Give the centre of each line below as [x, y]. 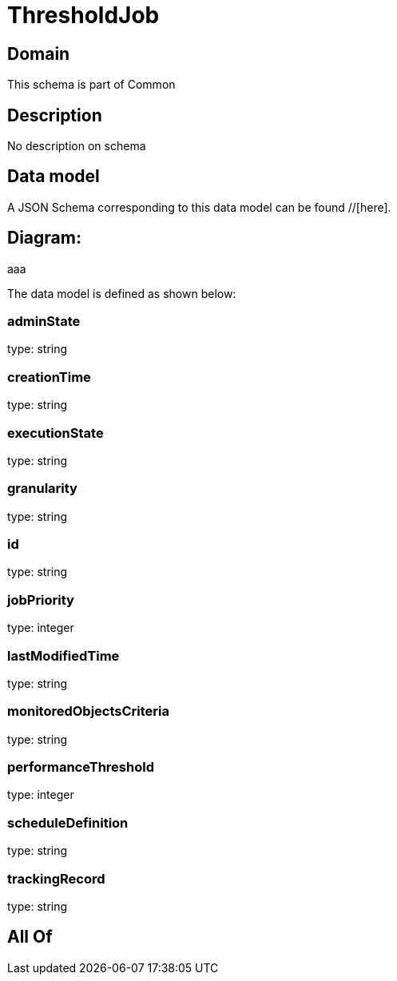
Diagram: [44, 238]
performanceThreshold [81, 767]
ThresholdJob [83, 15]
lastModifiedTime [64, 655]
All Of [30, 937]
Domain [39, 54]
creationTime [49, 377]
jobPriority [41, 600]
